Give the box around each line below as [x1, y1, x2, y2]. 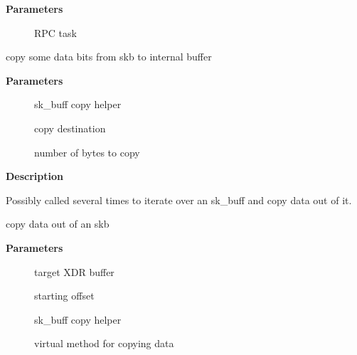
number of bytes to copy [34, 144, 140, 159]
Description [6, 169, 64, 184]
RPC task [34, 25, 77, 40]
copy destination [34, 120, 106, 135]
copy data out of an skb [6, 216, 110, 231]
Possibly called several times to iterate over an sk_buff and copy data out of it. [6, 192, 352, 207]
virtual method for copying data [34, 336, 174, 351]
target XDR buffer [34, 264, 114, 279]
